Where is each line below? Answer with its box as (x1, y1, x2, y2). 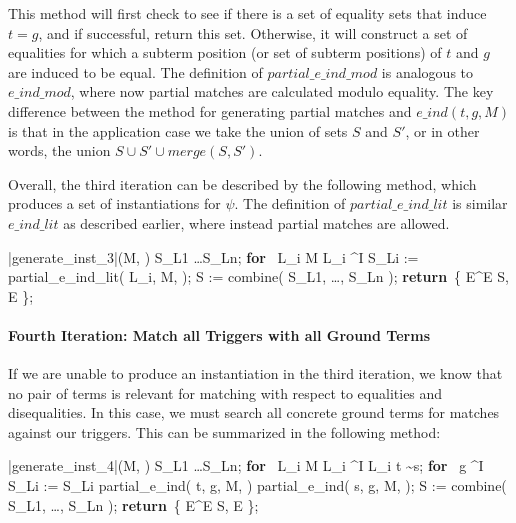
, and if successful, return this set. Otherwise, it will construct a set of (38, 22, 468, 43)
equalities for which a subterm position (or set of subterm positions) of (8, 42, 442, 63)
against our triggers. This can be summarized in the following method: (8, 421, 441, 442)
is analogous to (381, 61, 474, 82)
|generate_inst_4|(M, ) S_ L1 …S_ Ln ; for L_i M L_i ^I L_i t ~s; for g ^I (8, 455, 484, 476)
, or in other (405, 120, 480, 141)
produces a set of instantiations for (8, 193, 221, 214)
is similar (452, 193, 508, 214)
